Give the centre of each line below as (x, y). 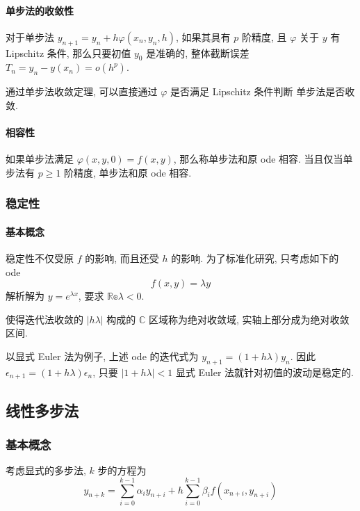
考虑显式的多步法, (46, 470)
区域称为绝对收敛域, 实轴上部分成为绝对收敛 (249, 319)
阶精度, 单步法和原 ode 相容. (128, 172)
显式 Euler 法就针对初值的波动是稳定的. (265, 372)
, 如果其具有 (203, 36)
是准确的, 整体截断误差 (198, 52)
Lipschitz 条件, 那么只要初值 (68, 52)
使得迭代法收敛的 (44, 319)
